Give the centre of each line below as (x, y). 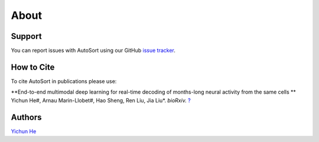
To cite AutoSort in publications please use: (64, 81)
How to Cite (33, 67)
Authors (26, 117)
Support (26, 36)
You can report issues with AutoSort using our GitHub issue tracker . (93, 51)
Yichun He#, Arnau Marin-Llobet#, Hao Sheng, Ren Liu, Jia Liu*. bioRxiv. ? (101, 100)
